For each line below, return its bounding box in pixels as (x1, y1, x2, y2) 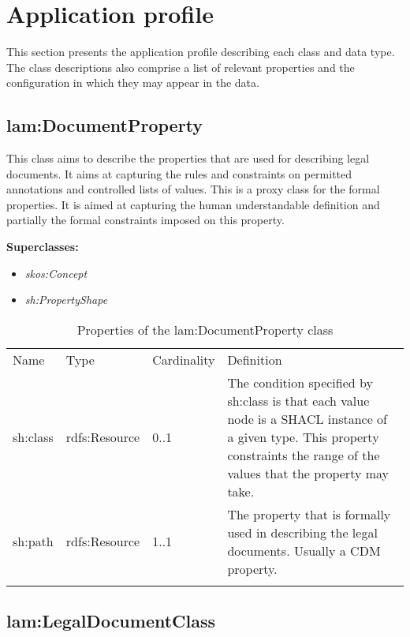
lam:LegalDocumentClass (6, 609, 216, 633)
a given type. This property (227, 427, 379, 446)
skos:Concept (24, 264, 88, 281)
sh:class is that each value (227, 391, 370, 410)
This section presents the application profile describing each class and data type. (6, 43, 395, 60)
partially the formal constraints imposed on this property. (6, 212, 285, 228)
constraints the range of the (227, 445, 380, 464)
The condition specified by (227, 373, 373, 392)
